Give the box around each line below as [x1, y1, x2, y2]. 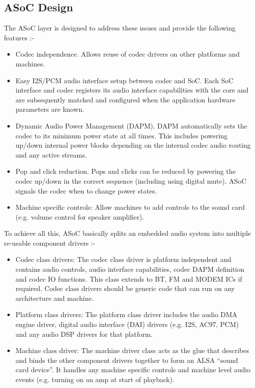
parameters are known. [15, 104, 85, 114]
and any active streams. [15, 149, 87, 160]
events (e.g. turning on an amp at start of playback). [15, 374, 174, 385]
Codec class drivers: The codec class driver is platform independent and [15, 254, 231, 264]
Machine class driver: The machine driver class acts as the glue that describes [15, 345, 249, 356]
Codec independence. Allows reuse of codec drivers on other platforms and [15, 49, 240, 59]
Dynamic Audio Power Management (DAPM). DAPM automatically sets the [15, 120, 247, 130]
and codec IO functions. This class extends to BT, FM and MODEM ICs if [15, 273, 242, 284]
